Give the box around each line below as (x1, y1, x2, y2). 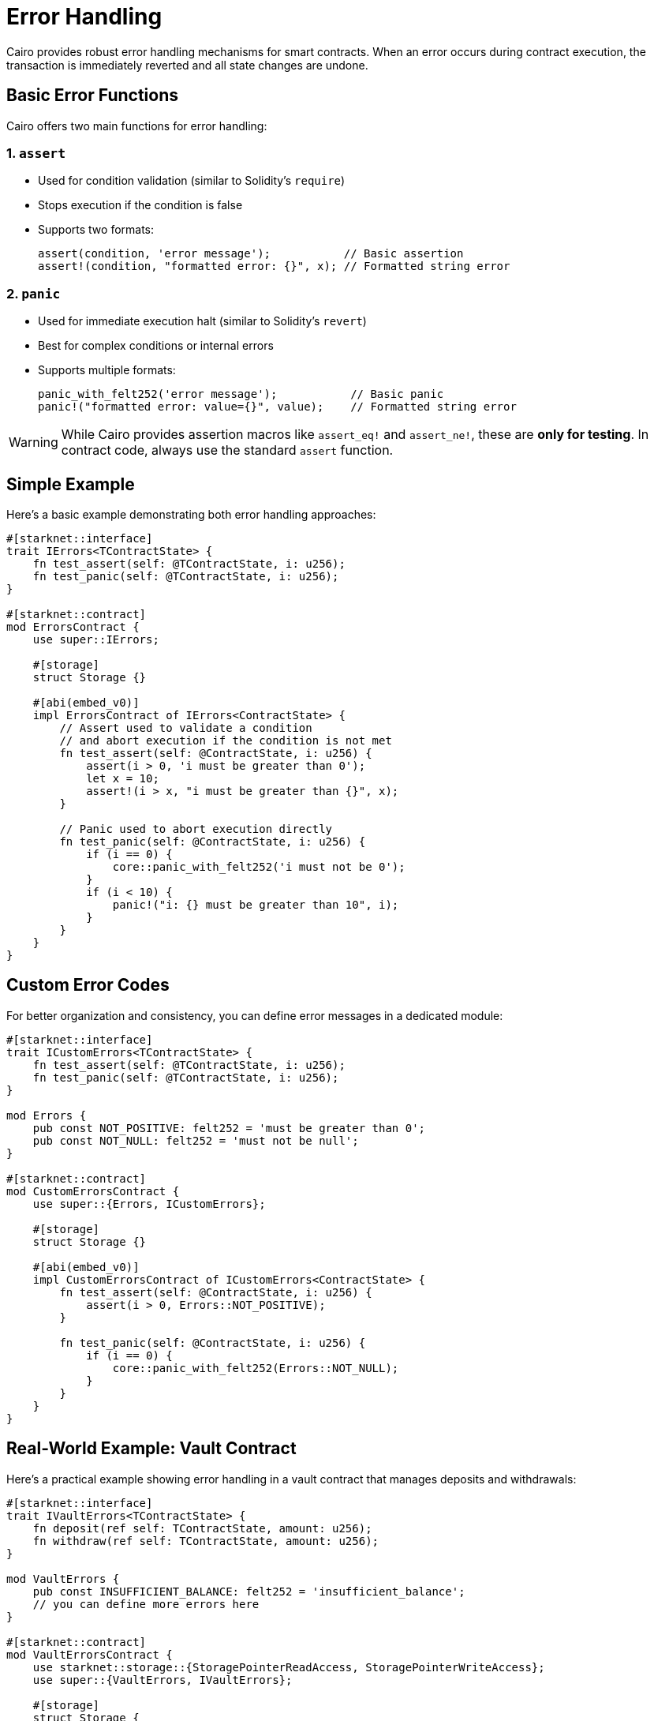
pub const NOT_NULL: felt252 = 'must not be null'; (32, 1134, 359, 1147)
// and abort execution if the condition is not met (59, 733, 392, 747)
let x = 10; (86, 771, 159, 785)
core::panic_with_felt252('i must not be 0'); (112, 860, 405, 873)
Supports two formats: (38, 223, 155, 237)
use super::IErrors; (32, 632, 159, 646)
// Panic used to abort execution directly (59, 822, 333, 835)
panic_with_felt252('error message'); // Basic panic (38, 388, 444, 401)
